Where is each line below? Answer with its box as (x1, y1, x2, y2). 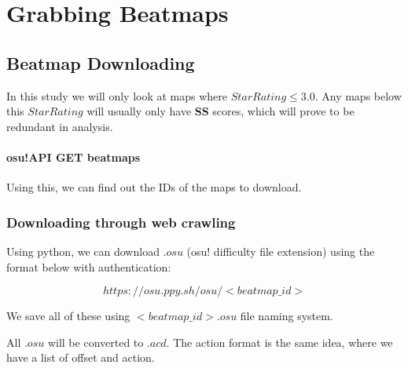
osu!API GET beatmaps (6, 148, 141, 165)
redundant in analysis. (6, 118, 113, 134)
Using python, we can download (6, 242, 160, 259)
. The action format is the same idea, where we (166, 333, 393, 350)
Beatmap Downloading (6, 50, 195, 75)
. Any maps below (314, 87, 402, 104)
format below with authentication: (6, 258, 171, 275)
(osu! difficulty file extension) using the (186, 242, 375, 259)
